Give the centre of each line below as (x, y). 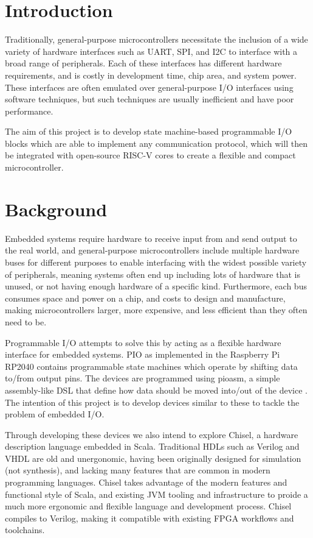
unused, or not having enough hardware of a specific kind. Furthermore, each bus (156, 286)
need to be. (26, 321)
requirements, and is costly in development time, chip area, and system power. (151, 75)
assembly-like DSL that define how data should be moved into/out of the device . (156, 390)
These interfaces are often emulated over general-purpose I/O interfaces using (149, 87)
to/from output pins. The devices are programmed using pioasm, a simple (143, 378)
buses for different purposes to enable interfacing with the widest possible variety (156, 262)
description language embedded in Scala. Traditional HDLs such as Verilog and (152, 446)
